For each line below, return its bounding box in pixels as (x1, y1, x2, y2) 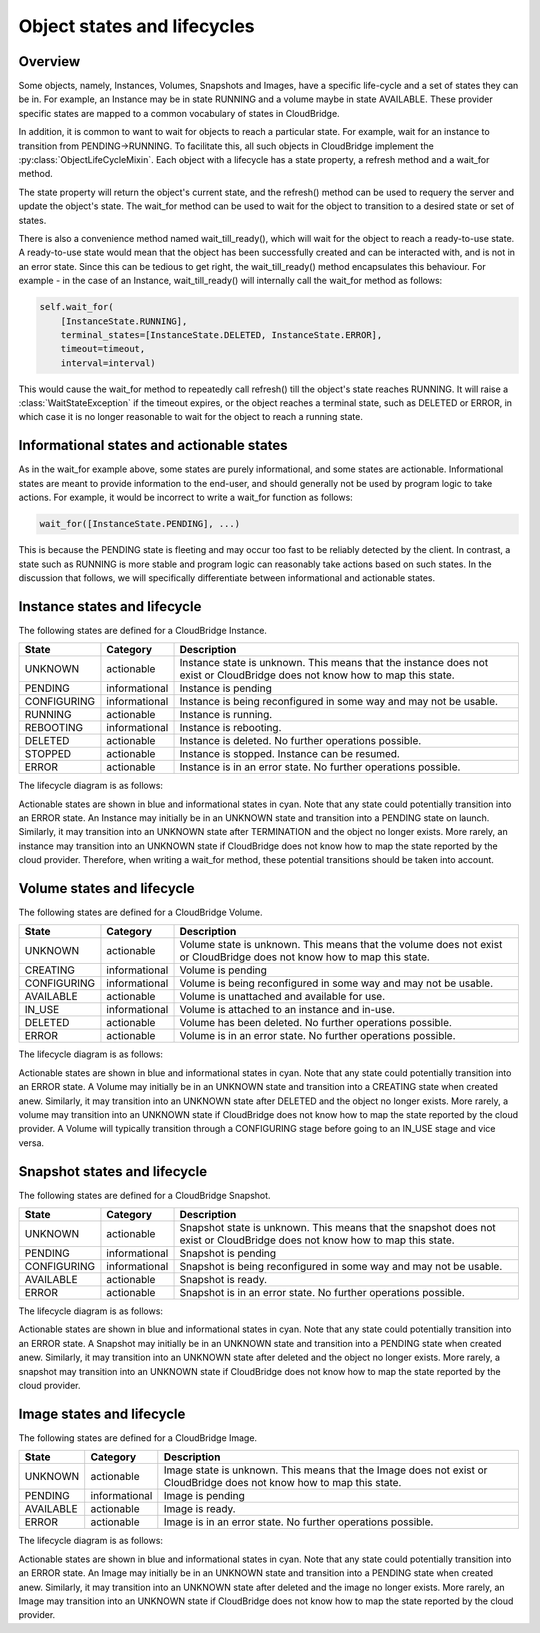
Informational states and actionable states (18, 437, 288, 454)
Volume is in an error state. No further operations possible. (179, 1029, 456, 1043)
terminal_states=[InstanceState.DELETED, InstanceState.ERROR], (60, 329, 383, 340)
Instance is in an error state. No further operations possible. (179, 760, 461, 774)
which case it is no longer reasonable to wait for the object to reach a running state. (18, 411, 364, 423)
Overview (18, 53, 81, 70)
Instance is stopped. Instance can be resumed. (179, 747, 400, 761)
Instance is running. (179, 708, 273, 722)
